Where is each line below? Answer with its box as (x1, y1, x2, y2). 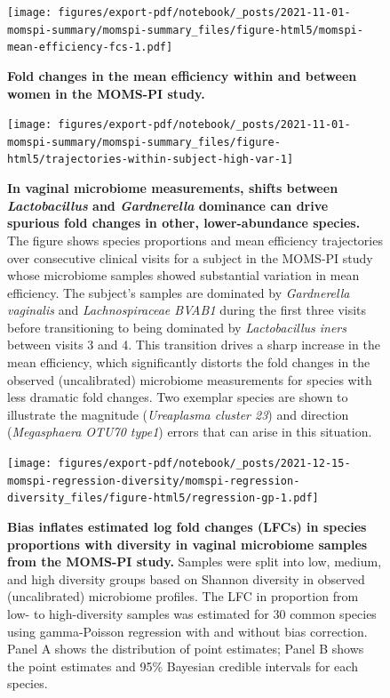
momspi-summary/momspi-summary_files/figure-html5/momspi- (7, 23, 363, 36)
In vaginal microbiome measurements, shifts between (7, 179, 338, 197)
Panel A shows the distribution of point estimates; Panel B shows (7, 639, 364, 658)
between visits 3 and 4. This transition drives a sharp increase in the (7, 335, 380, 354)
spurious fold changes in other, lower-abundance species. (7, 213, 361, 232)
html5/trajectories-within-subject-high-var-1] (7, 153, 294, 166)
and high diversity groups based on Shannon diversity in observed (7, 569, 365, 588)
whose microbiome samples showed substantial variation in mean (7, 266, 360, 285)
